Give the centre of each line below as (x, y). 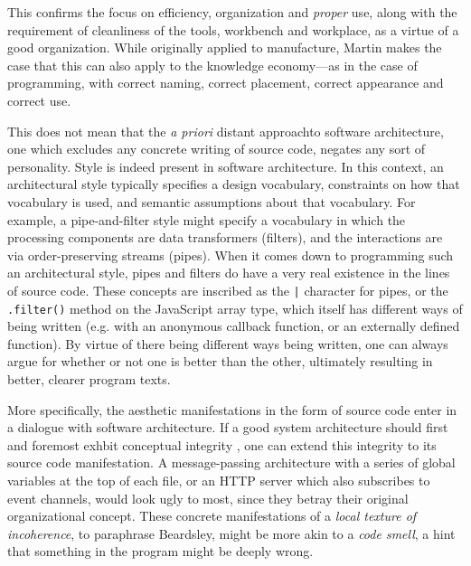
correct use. (39, 100)
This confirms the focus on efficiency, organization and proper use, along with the (232, 12)
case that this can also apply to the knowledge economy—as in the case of (212, 65)
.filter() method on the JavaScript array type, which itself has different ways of (235, 308)
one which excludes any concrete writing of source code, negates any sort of (217, 149)
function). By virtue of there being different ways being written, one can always (228, 343)
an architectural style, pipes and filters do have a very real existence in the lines (229, 273)
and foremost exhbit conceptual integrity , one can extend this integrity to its (222, 444)
